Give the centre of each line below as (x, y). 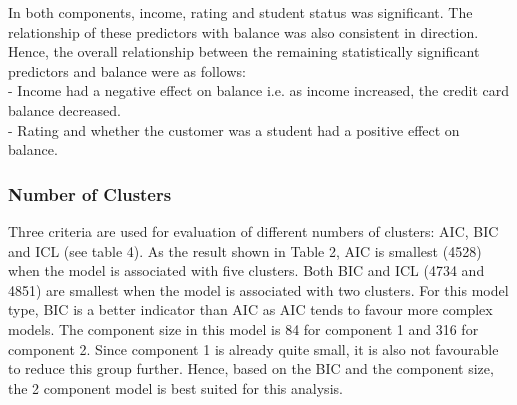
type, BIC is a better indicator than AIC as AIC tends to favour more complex (250, 309)
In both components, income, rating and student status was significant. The (240, 12)
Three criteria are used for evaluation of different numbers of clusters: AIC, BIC (253, 230)
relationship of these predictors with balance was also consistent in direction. (243, 31)
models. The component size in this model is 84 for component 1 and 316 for (243, 328)
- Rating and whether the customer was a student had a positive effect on (234, 129)
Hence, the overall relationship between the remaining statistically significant (244, 51)
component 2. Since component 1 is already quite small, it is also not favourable (253, 348)
